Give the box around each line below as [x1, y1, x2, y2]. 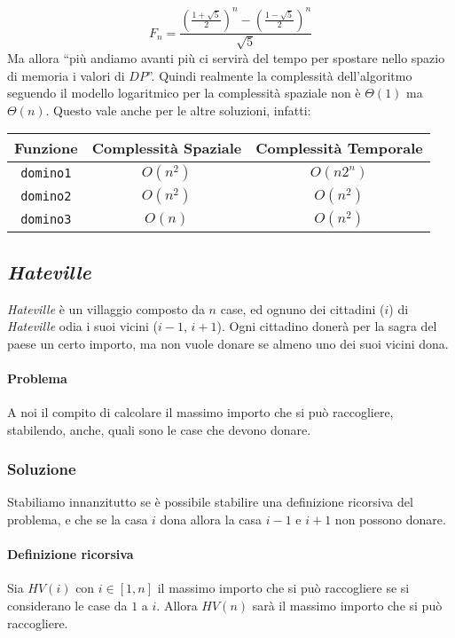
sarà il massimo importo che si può [252, 596, 443, 615]
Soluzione [7, 458, 76, 480]
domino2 [20, 189, 72, 204]
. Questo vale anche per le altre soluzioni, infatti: [45, 100, 311, 119]
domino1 [20, 166, 72, 181]
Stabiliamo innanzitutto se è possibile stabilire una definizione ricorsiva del [7, 492, 413, 511]
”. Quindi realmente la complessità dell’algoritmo [146, 66, 412, 84]
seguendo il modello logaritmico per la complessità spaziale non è [7, 83, 361, 102]
